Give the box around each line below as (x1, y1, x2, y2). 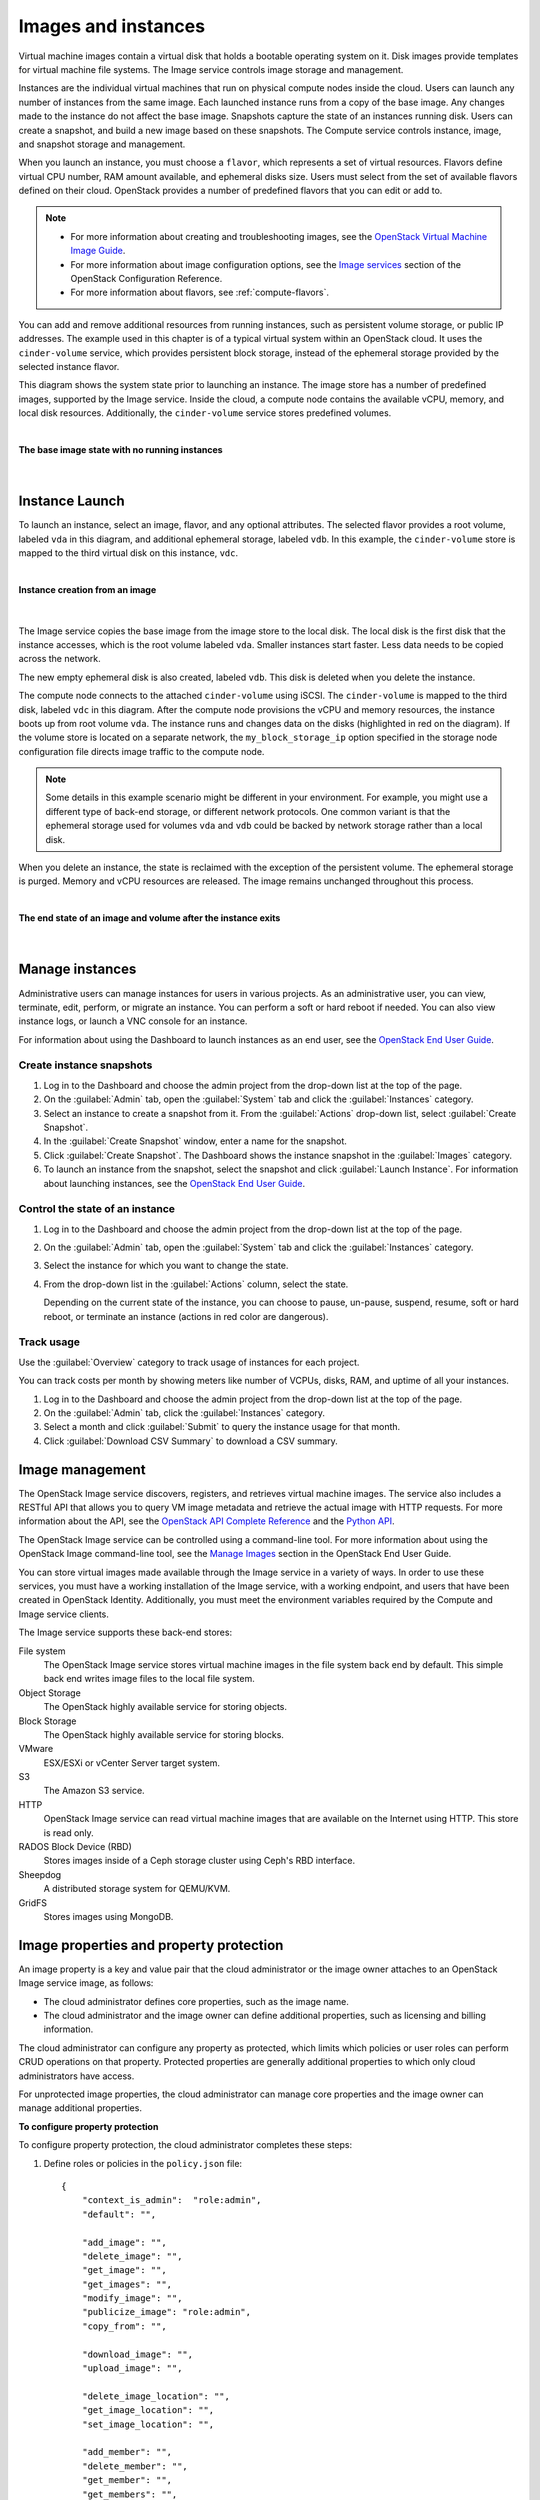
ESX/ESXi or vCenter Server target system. (43, 1756, 220, 1769)
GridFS (18, 1896, 48, 1909)
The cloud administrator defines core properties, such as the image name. (43, 1995, 350, 2007)
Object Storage (18, 1686, 82, 1699)
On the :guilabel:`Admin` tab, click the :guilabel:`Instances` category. (43, 1406, 325, 1419)
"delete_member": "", (81, 2460, 189, 2472)
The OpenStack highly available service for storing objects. (43, 1701, 288, 1713)
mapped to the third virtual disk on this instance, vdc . (18, 547, 239, 559)
